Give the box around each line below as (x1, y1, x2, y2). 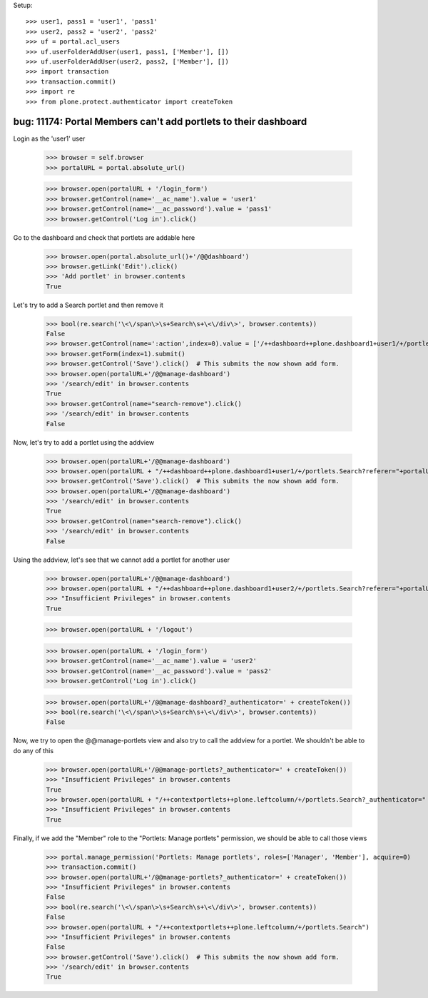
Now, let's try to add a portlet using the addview (13, 438, 155, 446)
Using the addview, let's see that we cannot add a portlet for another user (13, 555, 230, 564)
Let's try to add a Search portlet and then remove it (13, 301, 164, 309)
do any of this (13, 746, 53, 755)
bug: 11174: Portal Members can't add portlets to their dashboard (13, 116, 307, 128)
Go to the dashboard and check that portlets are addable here (13, 233, 195, 242)
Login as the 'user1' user (13, 134, 86, 143)
